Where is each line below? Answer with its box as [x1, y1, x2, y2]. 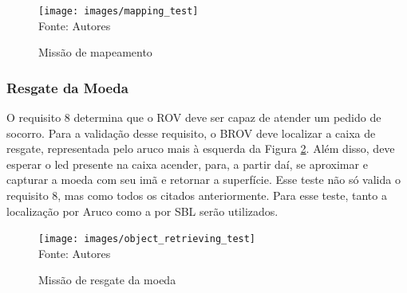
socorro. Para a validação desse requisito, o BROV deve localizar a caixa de [6, 124, 376, 141]
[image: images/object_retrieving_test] [38, 233, 256, 245]
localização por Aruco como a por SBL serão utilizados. [6, 202, 279, 219]
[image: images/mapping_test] [38, 6, 199, 17]
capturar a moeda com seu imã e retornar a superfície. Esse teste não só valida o [6, 171, 401, 188]
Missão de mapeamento [38, 44, 152, 61]
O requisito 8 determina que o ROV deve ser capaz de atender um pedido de [6, 109, 381, 126]
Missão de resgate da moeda [38, 272, 176, 288]
